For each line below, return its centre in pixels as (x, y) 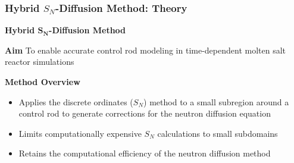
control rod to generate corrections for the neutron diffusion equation (145, 113)
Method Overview (43, 81)
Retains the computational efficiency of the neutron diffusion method (145, 153)
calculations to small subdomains (218, 133)
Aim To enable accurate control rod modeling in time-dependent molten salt (146, 50)
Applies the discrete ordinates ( (76, 101)
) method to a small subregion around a (216, 101)
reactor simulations (40, 62)
